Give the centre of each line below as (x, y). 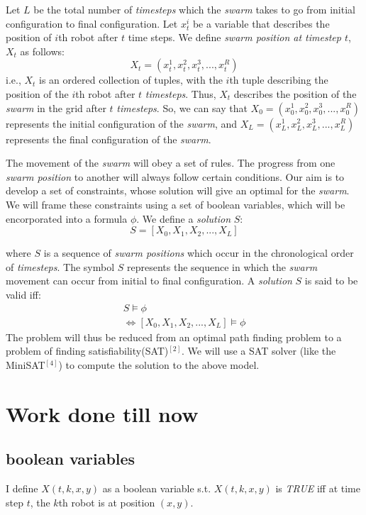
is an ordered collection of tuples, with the (131, 80)
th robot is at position (107, 502)
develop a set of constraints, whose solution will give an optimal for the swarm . (178, 190)
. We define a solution (184, 218)
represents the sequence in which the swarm (222, 266)
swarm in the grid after (56, 107)
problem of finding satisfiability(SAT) (87, 351)
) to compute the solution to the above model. (159, 364)
